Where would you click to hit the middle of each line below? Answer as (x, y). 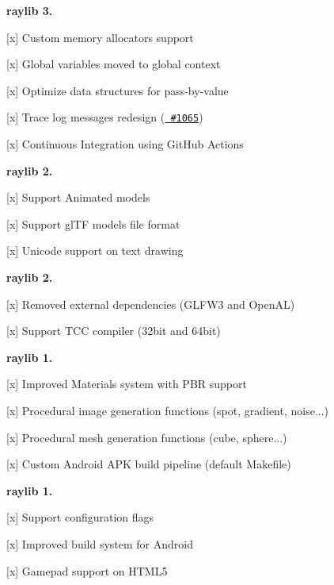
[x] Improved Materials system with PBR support (127, 384)
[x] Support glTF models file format (93, 223)
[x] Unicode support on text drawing (95, 250)
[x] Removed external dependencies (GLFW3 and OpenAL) (151, 304)
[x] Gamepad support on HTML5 (87, 570)
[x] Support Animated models (78, 197)
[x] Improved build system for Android (100, 543)
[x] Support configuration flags (80, 517)
